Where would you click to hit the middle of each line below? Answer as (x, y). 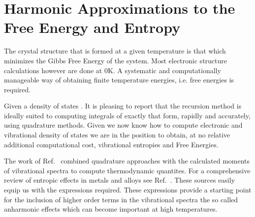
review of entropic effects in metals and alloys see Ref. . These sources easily (120, 180)
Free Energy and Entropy (92, 27)
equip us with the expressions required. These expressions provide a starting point (128, 190)
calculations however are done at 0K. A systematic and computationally (112, 70)
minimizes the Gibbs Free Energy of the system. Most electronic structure (115, 60)
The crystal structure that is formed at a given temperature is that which (115, 51)
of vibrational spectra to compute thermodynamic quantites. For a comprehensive (127, 170)
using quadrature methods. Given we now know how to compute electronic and (123, 125)
